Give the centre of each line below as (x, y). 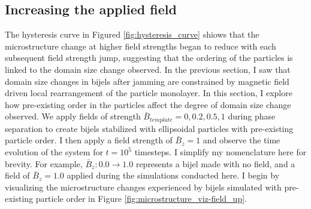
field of (17, 175)
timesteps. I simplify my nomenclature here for (221, 152)
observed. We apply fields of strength (73, 116)
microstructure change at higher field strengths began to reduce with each (141, 46)
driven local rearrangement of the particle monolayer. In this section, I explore (149, 93)
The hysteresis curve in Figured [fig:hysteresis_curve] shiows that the (132, 34)
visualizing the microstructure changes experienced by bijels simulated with (143, 187)
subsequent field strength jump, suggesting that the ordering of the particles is (149, 58)
